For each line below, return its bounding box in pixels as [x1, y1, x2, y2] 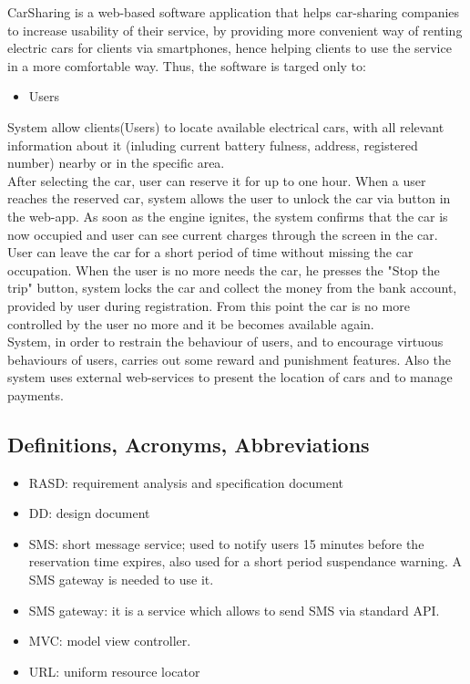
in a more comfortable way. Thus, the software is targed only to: [7, 56, 366, 75]
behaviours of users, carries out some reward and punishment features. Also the [7, 349, 451, 368]
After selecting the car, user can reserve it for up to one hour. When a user [7, 171, 426, 190]
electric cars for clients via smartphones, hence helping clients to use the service [7, 38, 452, 57]
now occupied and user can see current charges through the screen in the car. [7, 224, 438, 244]
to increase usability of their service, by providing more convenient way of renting [7, 20, 463, 39]
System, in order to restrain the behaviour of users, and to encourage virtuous [7, 332, 444, 351]
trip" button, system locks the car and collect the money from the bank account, [7, 278, 457, 297]
